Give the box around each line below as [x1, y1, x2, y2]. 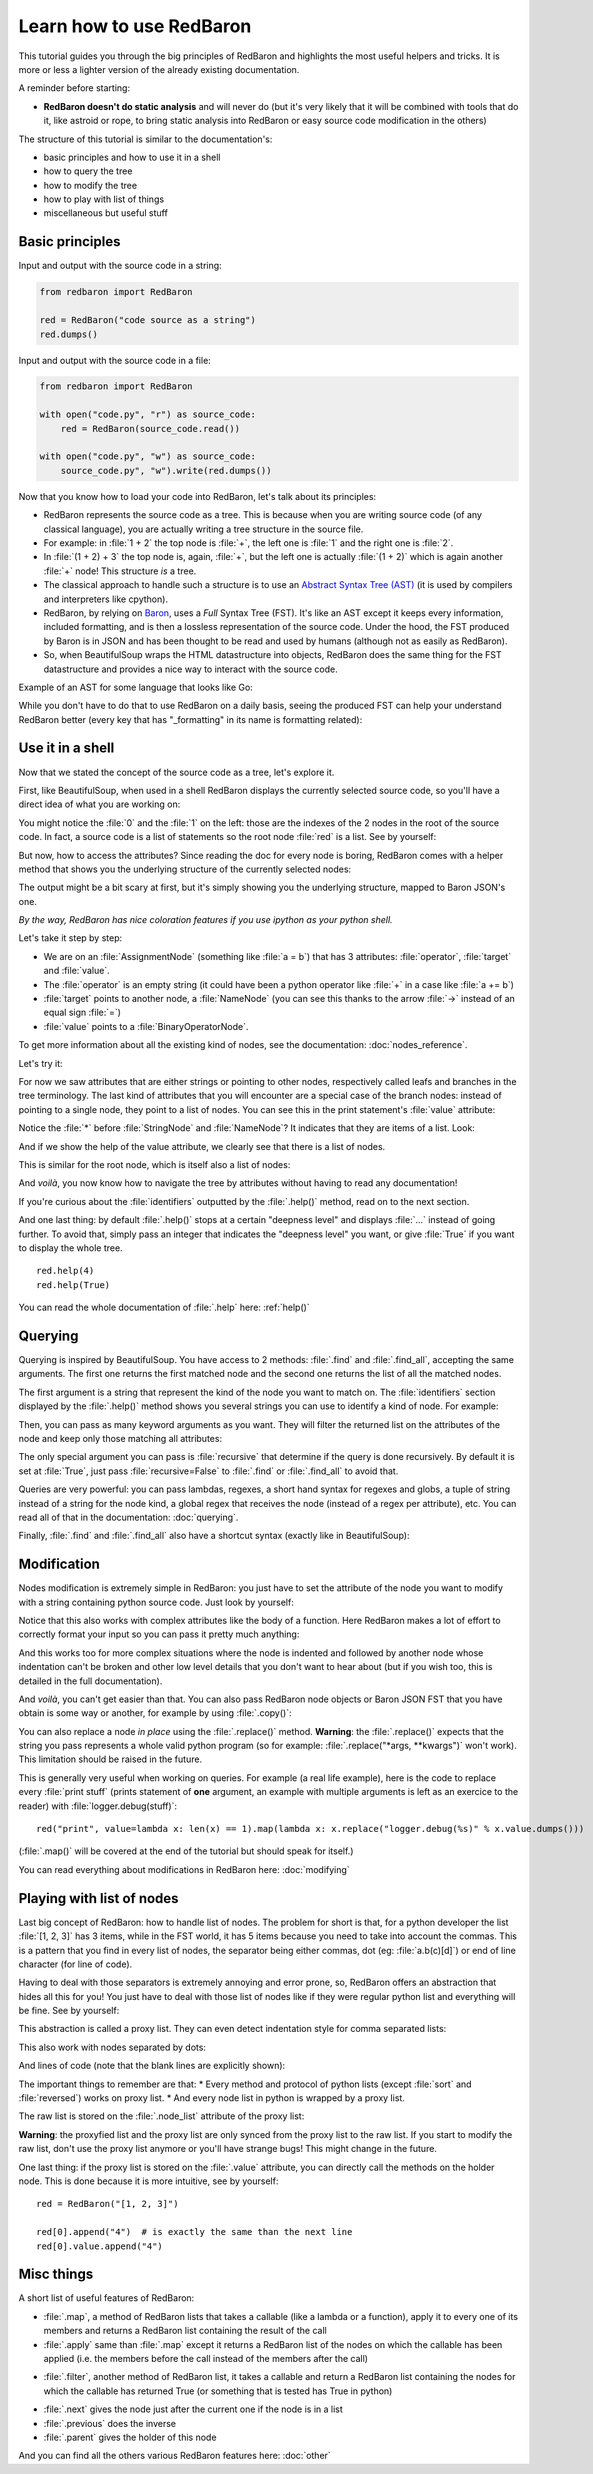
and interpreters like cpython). [43, 593, 169, 605]
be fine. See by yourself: [18, 2005, 120, 2017]
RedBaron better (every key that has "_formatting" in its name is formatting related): [18, 713, 363, 725]
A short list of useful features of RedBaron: [18, 2292, 195, 2304]
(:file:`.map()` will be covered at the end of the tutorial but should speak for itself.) [18, 1845, 354, 1857]
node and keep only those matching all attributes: [18, 1432, 223, 1444]
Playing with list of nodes [18, 1890, 179, 1907]
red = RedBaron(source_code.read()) [60, 423, 240, 434]
